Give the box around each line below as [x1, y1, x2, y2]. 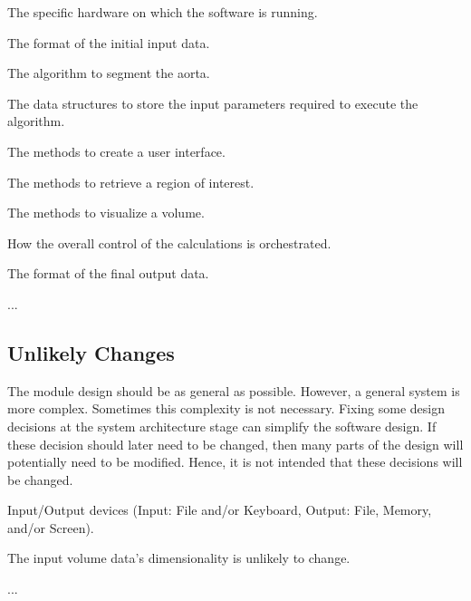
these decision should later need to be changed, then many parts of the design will [7, 434, 464, 453]
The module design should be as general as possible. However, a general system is [7, 381, 460, 400]
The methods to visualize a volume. [7, 203, 205, 222]
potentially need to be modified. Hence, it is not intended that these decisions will [7, 452, 463, 471]
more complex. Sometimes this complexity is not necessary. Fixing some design [7, 399, 445, 418]
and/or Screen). [7, 518, 94, 537]
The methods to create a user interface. [7, 141, 226, 160]
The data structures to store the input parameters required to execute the [7, 93, 418, 112]
